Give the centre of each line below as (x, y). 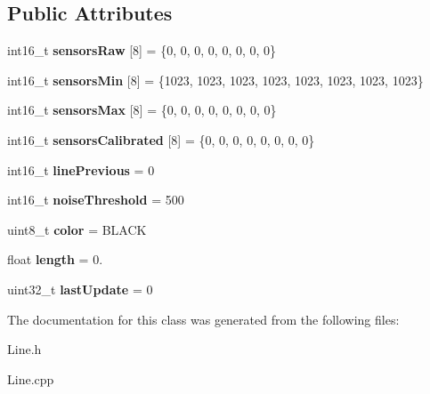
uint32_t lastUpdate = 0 (80, 289)
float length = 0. (55, 259)
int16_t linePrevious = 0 (81, 169)
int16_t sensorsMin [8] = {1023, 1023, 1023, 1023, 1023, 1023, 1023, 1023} (215, 80)
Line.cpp (31, 378)
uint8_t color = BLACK (77, 229)
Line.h (24, 349)
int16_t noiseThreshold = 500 (96, 200)
